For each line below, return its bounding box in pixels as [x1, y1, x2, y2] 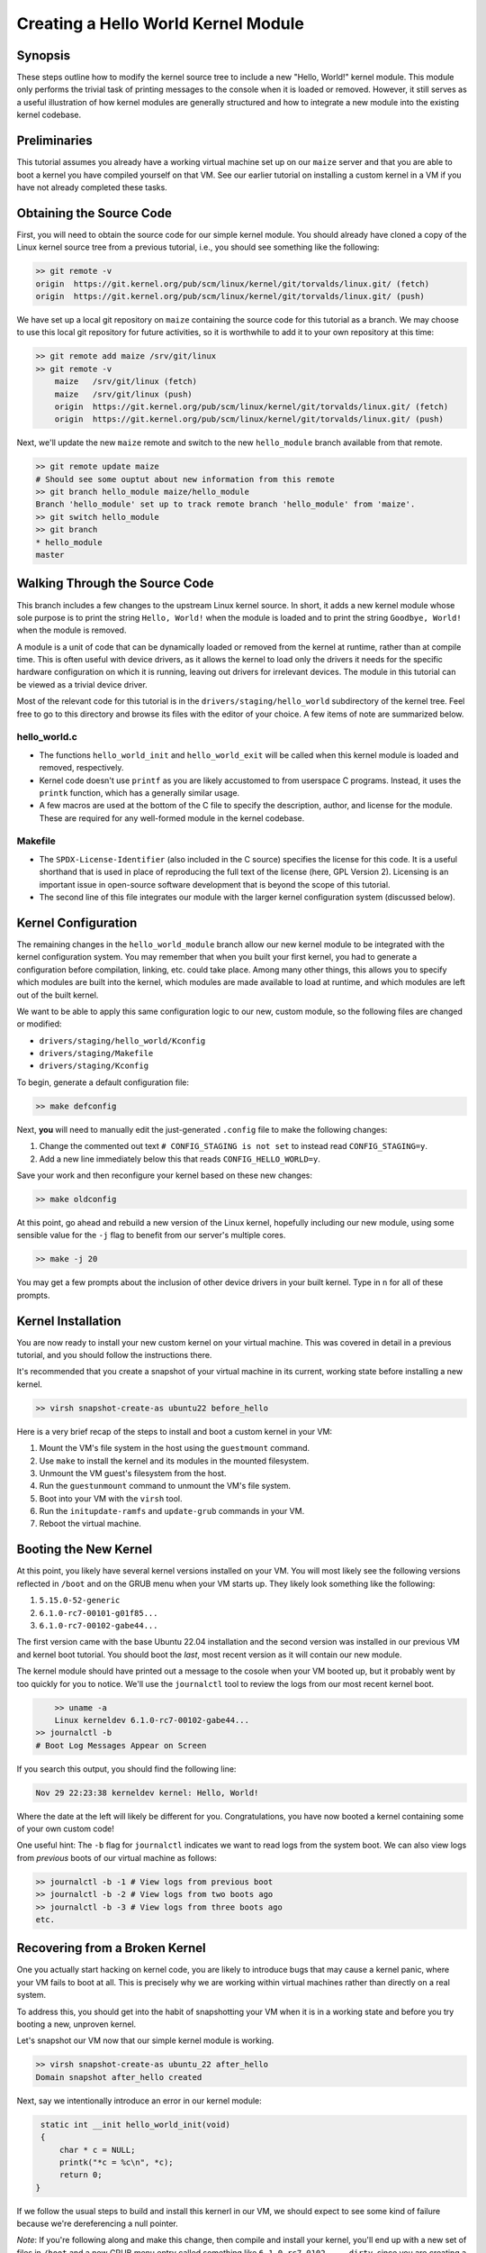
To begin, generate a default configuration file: [16, 1077, 189, 1088]
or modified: [16, 1018, 62, 1029]
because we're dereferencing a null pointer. [16, 2218, 179, 2230]
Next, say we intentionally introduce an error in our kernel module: [16, 2095, 263, 2106]
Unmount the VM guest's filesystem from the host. [39, 1467, 227, 1478]
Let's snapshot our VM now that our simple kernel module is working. [16, 2035, 274, 2046]
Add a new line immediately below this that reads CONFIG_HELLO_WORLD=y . [39, 1154, 321, 1164]
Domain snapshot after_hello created [35, 2072, 202, 2082]
